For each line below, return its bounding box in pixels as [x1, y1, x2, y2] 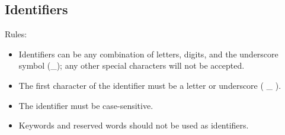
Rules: [5, 28, 27, 40]
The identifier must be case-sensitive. [18, 99, 153, 111]
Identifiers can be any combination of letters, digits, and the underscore [18, 47, 278, 60]
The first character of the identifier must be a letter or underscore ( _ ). [18, 79, 281, 91]
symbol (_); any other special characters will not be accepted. [18, 59, 245, 72]
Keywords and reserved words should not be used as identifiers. [18, 119, 249, 131]
